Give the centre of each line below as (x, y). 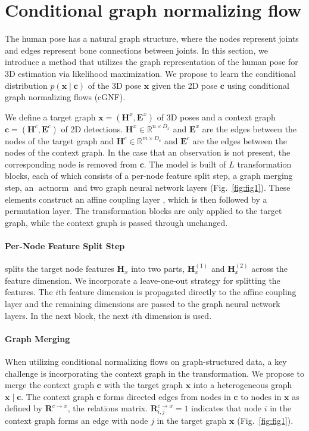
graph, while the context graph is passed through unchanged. (116, 222)
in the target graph (192, 421)
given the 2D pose (185, 85)
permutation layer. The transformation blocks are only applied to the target (143, 211)
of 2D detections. (92, 128)
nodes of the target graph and (59, 140)
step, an (19, 187)
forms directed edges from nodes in (167, 396)
